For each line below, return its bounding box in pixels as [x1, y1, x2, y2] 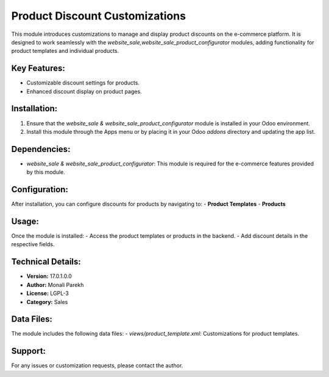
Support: [11, 346, 46, 356]
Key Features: [11, 63, 65, 74]
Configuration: [11, 184, 68, 195]
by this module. [26, 168, 65, 176]
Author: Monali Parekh [26, 281, 84, 288]
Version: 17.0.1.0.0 [26, 272, 73, 280]
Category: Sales [26, 298, 68, 305]
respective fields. [11, 241, 55, 248]
